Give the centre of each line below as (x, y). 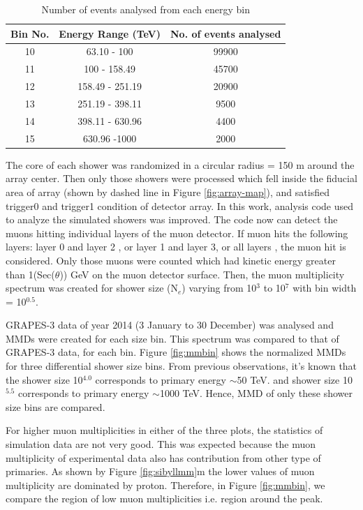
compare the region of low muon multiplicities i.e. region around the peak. (164, 498)
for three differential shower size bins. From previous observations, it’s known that (181, 366)
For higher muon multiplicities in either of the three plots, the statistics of (164, 430)
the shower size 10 (44, 379)
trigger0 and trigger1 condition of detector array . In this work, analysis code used (180, 205)
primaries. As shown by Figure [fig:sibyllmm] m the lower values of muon (160, 471)
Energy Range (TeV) (110, 33)
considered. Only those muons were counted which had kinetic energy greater (171, 260)
